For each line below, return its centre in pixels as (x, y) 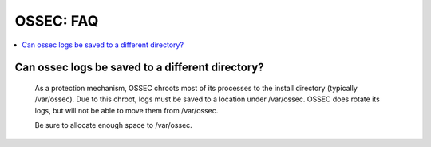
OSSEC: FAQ (57, 21)
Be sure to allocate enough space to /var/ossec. (114, 125)
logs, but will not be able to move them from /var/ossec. (127, 110)
